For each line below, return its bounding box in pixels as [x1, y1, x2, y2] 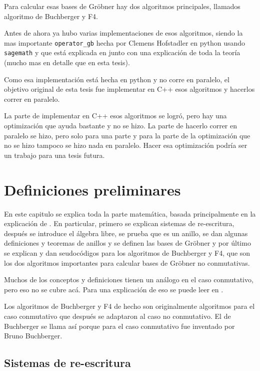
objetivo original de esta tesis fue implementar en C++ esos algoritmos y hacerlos [4, 84, 255, 94]
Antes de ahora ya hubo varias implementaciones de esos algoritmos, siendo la [4, 28, 243, 38]
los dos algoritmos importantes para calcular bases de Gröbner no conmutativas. [4, 257, 250, 268]
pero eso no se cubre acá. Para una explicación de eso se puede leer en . [4, 284, 223, 294]
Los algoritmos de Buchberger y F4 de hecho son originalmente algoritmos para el [4, 301, 255, 311]
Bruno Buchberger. [4, 330, 62, 341]
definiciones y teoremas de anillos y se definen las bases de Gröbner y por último [4, 238, 251, 248]
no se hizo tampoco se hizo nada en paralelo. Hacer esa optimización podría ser [4, 140, 247, 150]
